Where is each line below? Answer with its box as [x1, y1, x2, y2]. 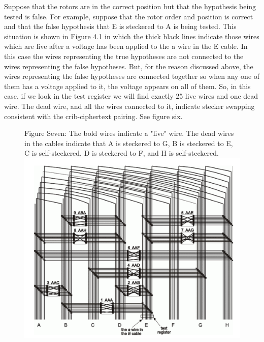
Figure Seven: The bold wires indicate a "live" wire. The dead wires [24, 128, 234, 138]
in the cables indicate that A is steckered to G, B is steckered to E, [24, 137, 233, 148]
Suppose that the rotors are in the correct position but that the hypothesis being [4, 1, 256, 11]
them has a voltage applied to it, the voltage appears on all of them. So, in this [4, 80, 251, 91]
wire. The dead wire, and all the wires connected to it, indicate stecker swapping [4, 100, 255, 111]
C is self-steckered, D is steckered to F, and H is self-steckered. [24, 148, 219, 158]
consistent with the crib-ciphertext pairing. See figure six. [4, 110, 183, 121]
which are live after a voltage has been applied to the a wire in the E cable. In [4, 41, 248, 51]
